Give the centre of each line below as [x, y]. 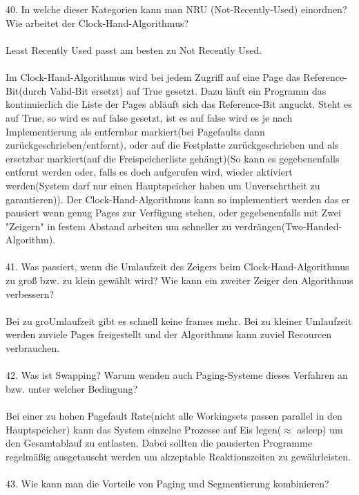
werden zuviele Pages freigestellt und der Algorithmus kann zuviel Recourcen [169, 334]
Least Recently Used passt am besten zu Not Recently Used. [134, 49]
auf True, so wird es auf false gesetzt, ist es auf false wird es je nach [149, 117]
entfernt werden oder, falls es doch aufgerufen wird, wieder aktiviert [149, 172]
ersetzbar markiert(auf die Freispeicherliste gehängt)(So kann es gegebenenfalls [173, 158]
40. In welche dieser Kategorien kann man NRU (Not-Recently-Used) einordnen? [176, 9]
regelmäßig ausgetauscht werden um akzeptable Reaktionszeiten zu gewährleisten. [178, 456]
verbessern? [30, 293]
